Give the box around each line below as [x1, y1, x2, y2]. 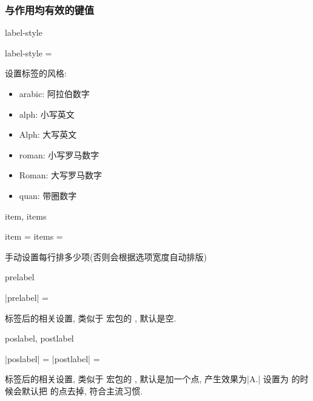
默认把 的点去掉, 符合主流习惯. [21, 384, 143, 397]
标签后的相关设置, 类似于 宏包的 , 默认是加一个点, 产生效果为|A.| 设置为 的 [5, 372, 300, 385]
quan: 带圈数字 [19, 189, 77, 201]
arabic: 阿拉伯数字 [19, 87, 90, 99]
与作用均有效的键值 [5, 2, 95, 17]
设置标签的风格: [5, 67, 67, 79]
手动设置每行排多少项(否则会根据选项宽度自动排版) [5, 250, 207, 263]
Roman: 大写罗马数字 [19, 169, 103, 181]
